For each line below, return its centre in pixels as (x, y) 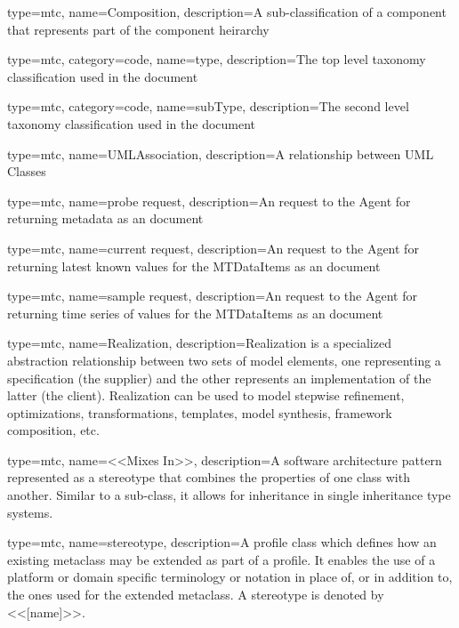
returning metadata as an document (105, 218)
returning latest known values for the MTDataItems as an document (194, 266)
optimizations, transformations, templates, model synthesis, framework (200, 412)
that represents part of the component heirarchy (138, 29)
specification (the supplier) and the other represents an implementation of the (219, 378)
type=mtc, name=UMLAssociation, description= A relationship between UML (221, 153)
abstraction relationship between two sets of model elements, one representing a (224, 360)
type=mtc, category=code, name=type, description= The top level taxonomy (217, 59)
